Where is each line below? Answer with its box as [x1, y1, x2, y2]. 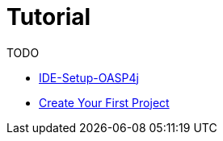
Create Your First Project [39, 95, 170, 110]
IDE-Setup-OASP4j [39, 70, 139, 85]
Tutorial [6, 3, 91, 31]
